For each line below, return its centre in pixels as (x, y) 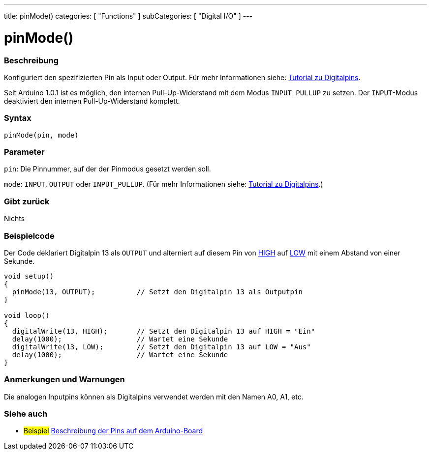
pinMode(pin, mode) (41, 135)
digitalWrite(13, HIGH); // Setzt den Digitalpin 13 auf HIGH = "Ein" (164, 331)
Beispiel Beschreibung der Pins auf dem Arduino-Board (113, 431)
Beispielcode (29, 236)
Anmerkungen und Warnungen (64, 380)
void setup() (29, 276)
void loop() (27, 315)
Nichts (15, 219)
